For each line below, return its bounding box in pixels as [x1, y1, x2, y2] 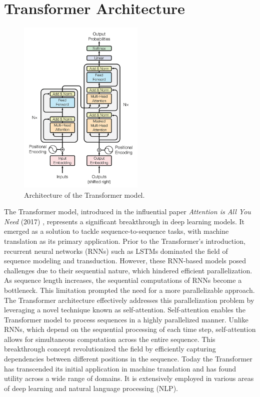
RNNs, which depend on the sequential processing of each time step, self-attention [4, 324, 256, 334]
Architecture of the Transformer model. [24, 189, 145, 200]
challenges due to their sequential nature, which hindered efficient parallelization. [4, 265, 252, 275]
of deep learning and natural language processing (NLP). [4, 382, 178, 393]
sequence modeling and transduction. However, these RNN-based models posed [4, 255, 246, 266]
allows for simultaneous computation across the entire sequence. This [4, 333, 215, 344]
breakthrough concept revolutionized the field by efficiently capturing [4, 343, 216, 354]
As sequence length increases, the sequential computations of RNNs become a [4, 275, 242, 285]
